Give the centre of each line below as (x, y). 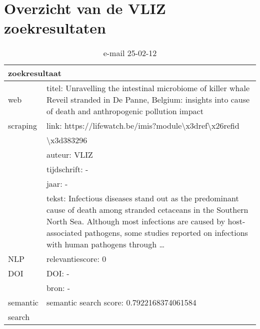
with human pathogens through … (105, 244)
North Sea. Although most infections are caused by (136, 221)
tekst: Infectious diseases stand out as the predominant (142, 198)
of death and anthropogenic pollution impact (125, 111)
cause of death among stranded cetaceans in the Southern (147, 210)
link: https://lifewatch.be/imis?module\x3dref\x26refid (143, 126)
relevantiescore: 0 (76, 259)
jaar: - (57, 184)
